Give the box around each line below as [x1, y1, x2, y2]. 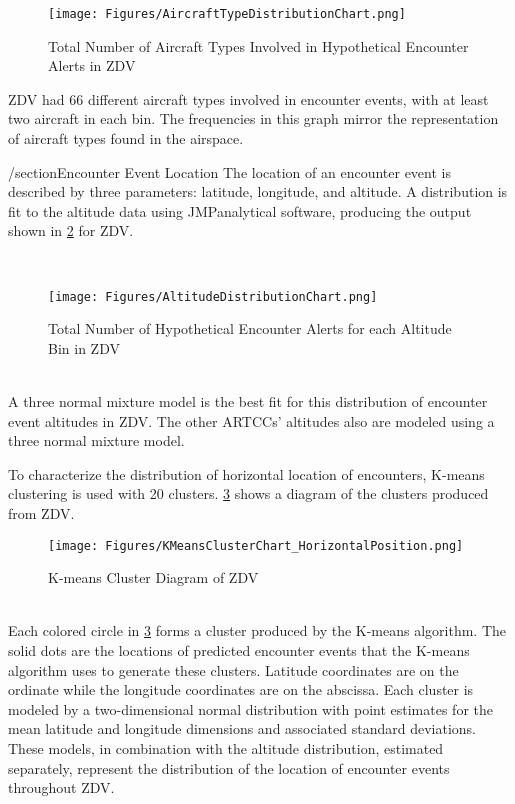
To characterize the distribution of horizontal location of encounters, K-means [8, 463, 485, 484]
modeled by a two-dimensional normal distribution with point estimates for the [8, 698, 494, 719]
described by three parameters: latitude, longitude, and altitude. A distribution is [8, 181, 508, 202]
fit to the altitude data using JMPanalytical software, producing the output [8, 200, 472, 221]
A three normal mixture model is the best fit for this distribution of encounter [8, 391, 488, 412]
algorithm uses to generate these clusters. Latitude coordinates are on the [8, 659, 459, 680]
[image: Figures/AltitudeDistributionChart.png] [48, 289, 378, 304]
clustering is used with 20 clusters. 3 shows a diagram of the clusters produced [8, 483, 489, 504]
